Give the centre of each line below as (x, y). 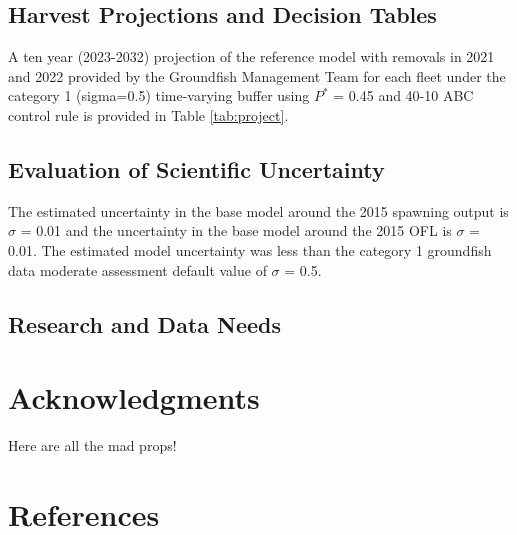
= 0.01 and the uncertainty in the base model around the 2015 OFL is (236, 230)
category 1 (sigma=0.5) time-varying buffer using (159, 95)
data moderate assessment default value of (137, 269)
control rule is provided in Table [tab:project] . (148, 114)
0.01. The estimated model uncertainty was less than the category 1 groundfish (250, 249)
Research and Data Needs (145, 323)
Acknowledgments (134, 397)
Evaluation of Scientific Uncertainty (196, 168)
